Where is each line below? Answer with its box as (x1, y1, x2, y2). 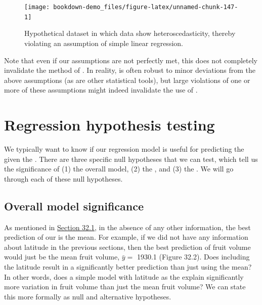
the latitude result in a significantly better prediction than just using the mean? (4, 261, 252, 272)
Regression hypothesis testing (4, 114, 215, 135)
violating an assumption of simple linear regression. (24, 37, 183, 48)
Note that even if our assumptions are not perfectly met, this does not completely (4, 55, 257, 65)
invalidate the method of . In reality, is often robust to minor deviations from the (4, 65, 256, 75)
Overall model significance (4, 198, 144, 213)
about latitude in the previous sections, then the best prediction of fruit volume (4, 241, 251, 252)
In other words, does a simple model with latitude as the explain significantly (4, 271, 244, 282)
